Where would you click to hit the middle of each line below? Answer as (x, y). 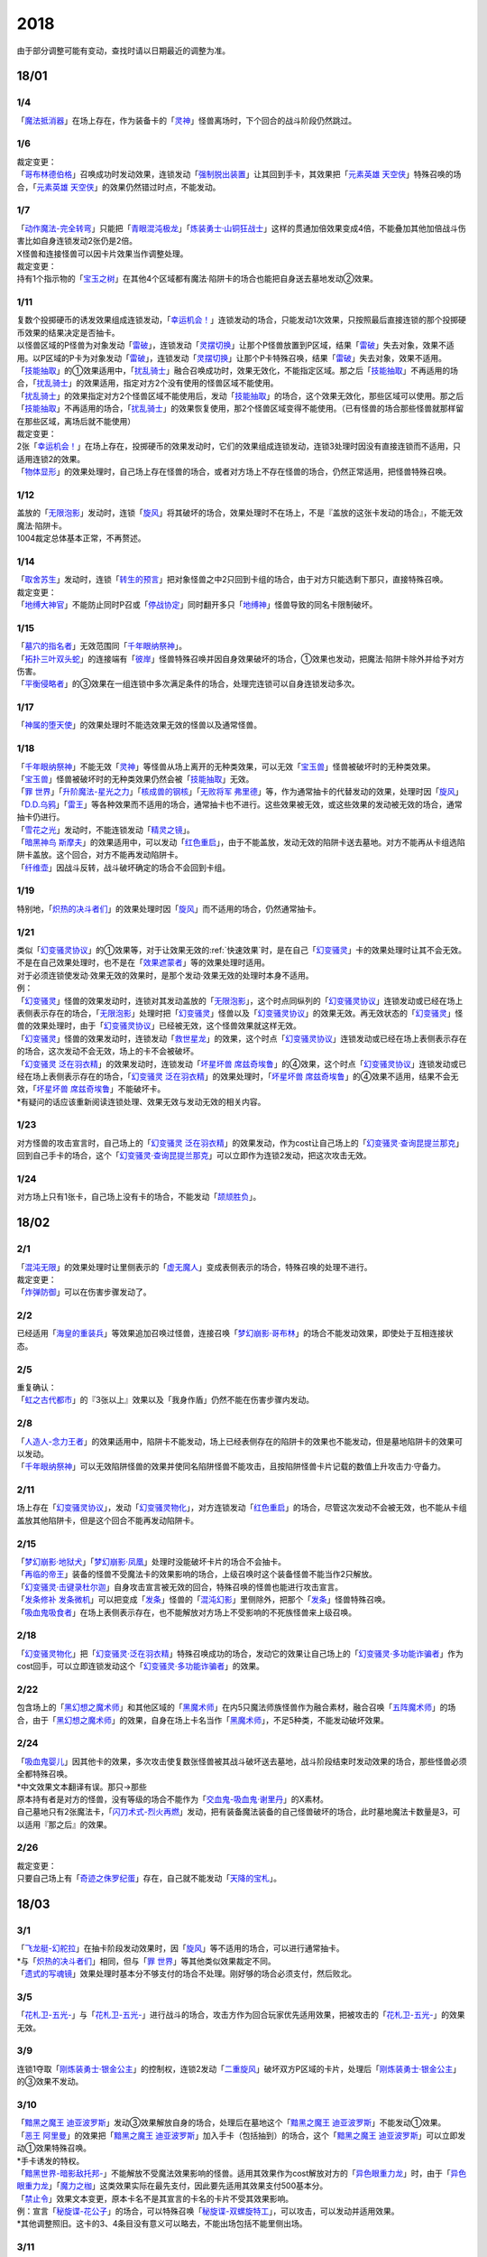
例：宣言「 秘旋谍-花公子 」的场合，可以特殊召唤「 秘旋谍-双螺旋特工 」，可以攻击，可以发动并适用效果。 (208, 2211)
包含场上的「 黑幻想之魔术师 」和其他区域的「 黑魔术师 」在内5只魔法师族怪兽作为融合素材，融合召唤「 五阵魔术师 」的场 (236, 1707)
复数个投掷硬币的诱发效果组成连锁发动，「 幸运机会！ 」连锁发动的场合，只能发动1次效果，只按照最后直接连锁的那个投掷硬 (241, 320)
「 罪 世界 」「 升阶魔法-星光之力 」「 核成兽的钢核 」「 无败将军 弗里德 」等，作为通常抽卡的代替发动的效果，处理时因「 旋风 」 (240, 792)
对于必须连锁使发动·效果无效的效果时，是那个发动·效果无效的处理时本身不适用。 (165, 975)
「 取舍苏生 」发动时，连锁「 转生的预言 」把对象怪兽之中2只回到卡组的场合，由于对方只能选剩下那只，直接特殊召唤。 (232, 580)
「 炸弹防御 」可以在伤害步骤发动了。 (84, 1292)
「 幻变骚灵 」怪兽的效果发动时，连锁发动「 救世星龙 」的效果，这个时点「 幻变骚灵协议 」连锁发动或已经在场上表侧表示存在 (242, 1038)
